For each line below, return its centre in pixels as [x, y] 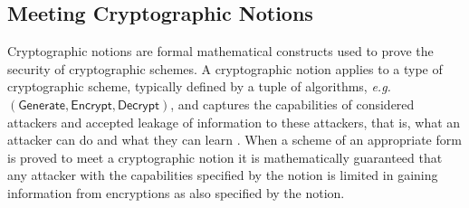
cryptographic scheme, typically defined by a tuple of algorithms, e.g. [199, 86]
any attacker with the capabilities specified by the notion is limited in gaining [223, 175]
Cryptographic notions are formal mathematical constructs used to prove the [220, 51]
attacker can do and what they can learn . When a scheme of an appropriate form [234, 140]
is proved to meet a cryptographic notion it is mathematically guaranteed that [225, 157]
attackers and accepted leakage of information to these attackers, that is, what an [234, 122]
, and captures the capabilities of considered [292, 104]
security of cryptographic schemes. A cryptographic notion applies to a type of [225, 68]
